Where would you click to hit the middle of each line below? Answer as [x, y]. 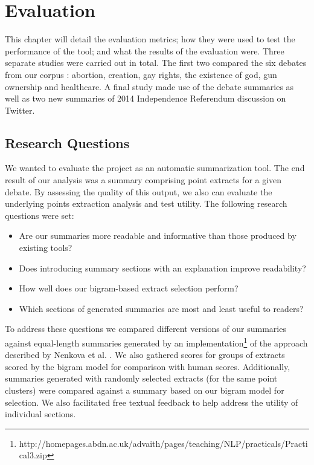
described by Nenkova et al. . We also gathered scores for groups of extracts [145, 355]
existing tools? [46, 248]
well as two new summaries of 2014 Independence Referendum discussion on [146, 98]
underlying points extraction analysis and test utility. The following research [146, 203]
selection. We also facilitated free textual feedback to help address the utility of [152, 402]
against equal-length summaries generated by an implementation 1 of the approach [156, 342]
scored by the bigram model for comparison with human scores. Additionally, [148, 366]
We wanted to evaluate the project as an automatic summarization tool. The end [155, 168]
